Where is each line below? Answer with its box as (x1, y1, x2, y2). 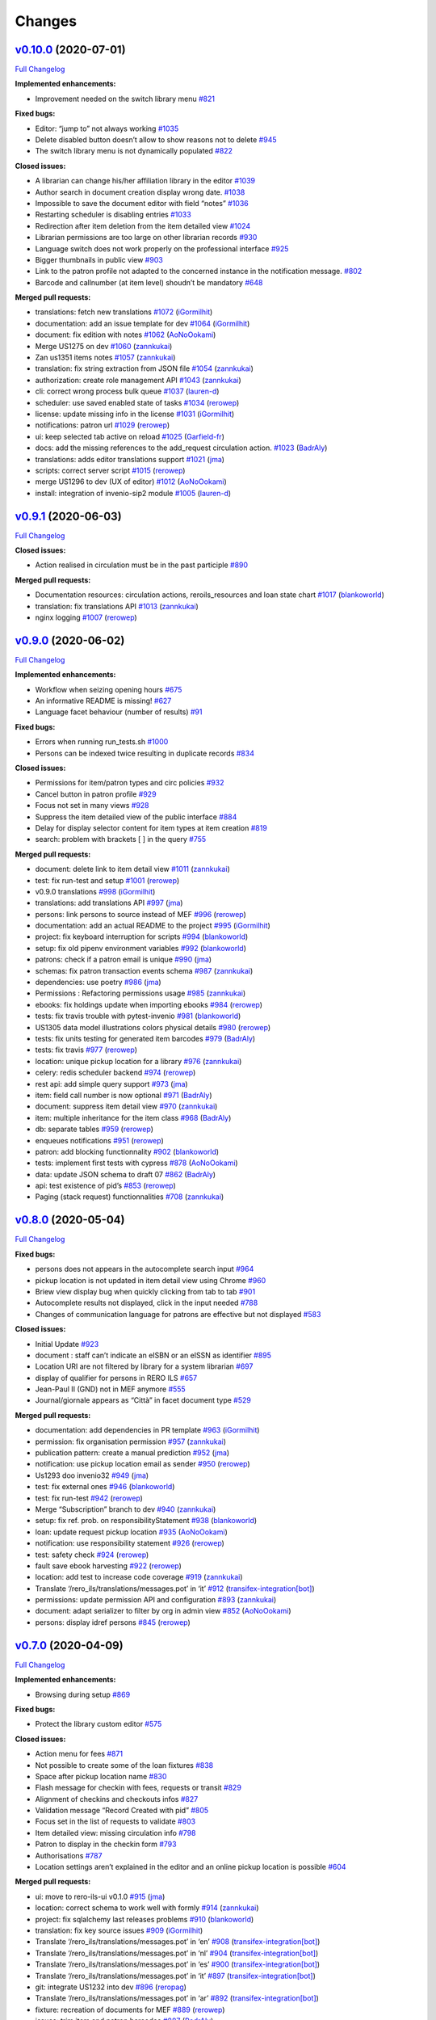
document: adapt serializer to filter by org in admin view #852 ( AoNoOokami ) (35, 1606, 291, 1616)
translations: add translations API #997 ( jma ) (35, 898, 183, 908)
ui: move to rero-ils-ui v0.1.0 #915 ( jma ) (35, 1892, 166, 1901)
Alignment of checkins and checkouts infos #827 (35, 1794, 199, 1803)
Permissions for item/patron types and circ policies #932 (35, 778, 224, 788)
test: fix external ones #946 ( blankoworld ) (35, 1482, 175, 1492)
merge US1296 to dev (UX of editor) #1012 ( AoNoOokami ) (35, 477, 228, 486)
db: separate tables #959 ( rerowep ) (35, 1124, 153, 1134)
